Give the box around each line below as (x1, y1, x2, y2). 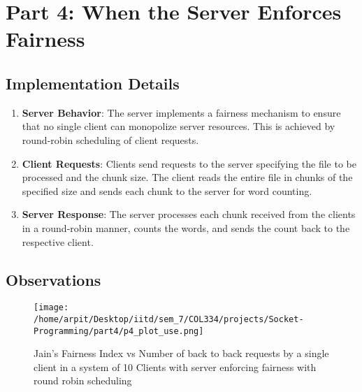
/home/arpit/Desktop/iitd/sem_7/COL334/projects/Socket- (34, 314, 304, 324)
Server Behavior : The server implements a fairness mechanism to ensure (22, 105, 341, 119)
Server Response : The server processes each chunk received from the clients (22, 207, 356, 222)
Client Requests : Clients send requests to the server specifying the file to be (22, 156, 356, 170)
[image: (34, 303, 69, 313)
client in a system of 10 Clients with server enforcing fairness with (34, 359, 317, 374)
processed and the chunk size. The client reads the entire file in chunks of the (22, 170, 353, 184)
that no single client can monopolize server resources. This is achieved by (22, 119, 335, 133)
